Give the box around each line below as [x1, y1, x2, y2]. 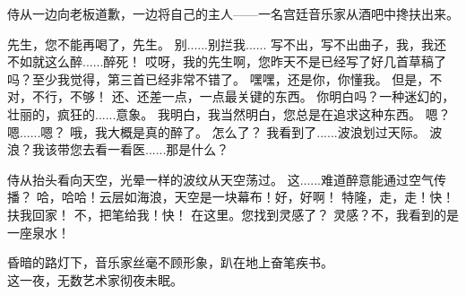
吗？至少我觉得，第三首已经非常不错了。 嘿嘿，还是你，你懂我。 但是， [7, 69, 430, 88]
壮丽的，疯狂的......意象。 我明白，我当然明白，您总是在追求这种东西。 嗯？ [7, 104, 451, 123]
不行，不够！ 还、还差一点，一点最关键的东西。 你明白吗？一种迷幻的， [31, 87, 455, 106]
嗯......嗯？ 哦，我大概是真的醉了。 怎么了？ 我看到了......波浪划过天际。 [7, 122, 426, 141]
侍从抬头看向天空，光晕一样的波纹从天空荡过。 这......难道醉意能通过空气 [7, 169, 435, 188]
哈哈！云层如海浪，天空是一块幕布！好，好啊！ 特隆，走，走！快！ [61, 187, 455, 206]
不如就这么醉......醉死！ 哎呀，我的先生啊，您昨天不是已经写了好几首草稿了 [7, 52, 447, 71]
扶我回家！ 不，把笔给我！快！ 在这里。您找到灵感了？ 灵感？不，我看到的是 [7, 204, 459, 223]
